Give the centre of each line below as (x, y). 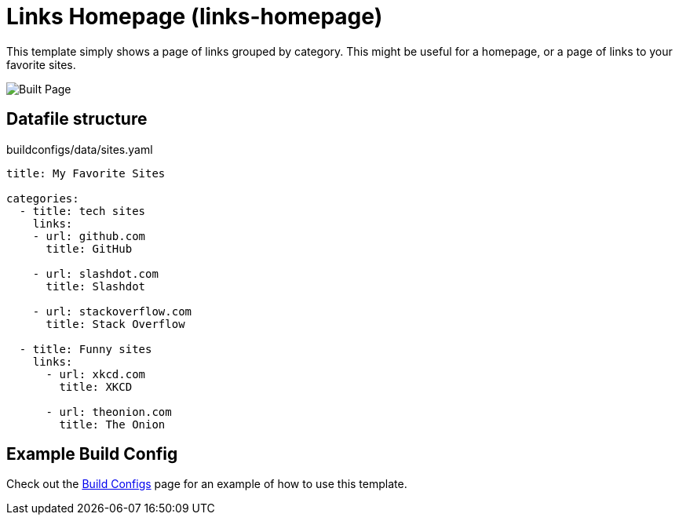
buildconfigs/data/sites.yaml (80, 149)
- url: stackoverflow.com (112, 311)
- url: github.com (89, 236)
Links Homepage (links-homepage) (195, 16)
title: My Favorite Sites (86, 173)
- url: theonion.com (109, 412)
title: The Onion (112, 424)
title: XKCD (96, 386)
